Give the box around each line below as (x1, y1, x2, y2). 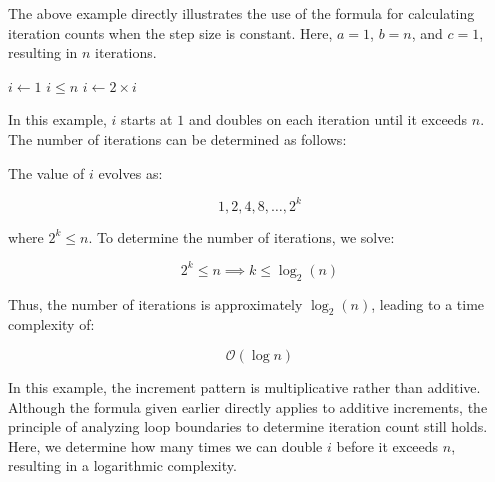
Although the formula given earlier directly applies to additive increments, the (8, 396, 488, 417)
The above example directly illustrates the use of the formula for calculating (8, 3, 475, 23)
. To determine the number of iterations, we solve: (88, 226, 395, 247)
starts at (121, 109, 173, 130)
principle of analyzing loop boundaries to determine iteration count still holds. (8, 416, 488, 437)
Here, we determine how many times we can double (8, 435, 323, 456)
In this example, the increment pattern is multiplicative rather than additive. (8, 376, 481, 397)
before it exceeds (336, 435, 439, 456)
